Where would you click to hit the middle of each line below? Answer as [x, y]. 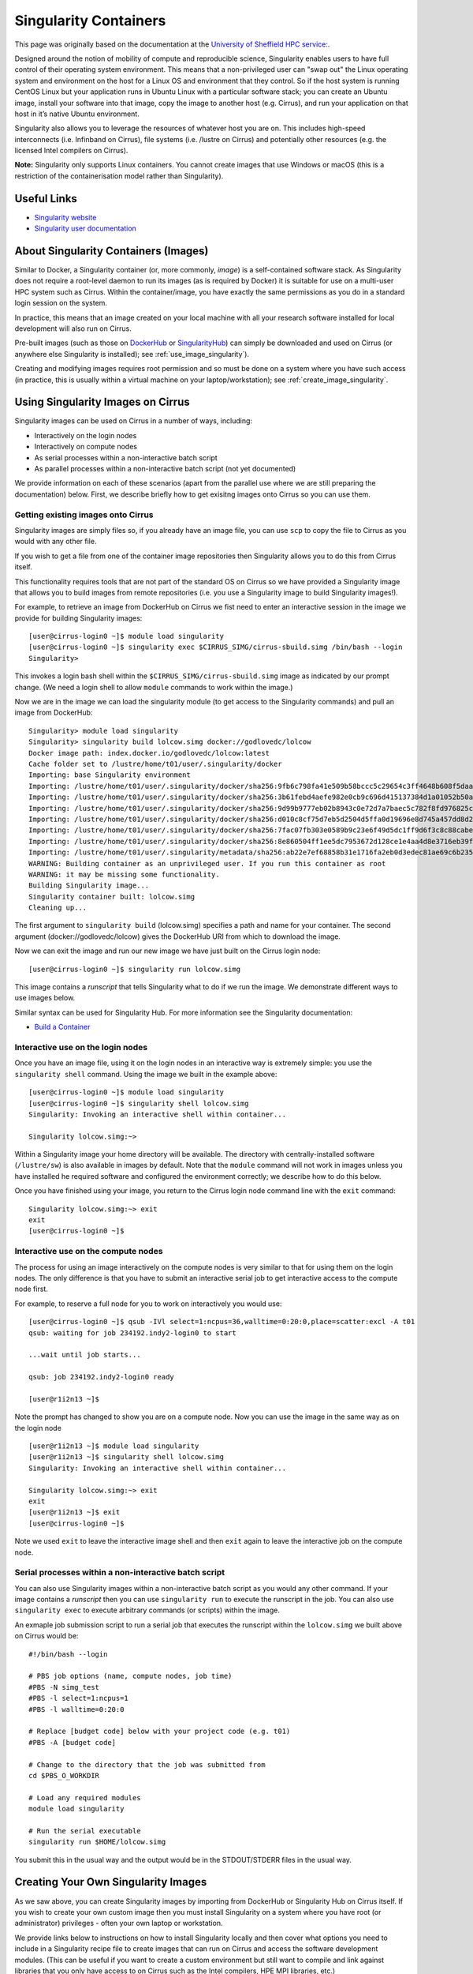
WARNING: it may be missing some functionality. [124, 874]
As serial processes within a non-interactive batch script [126, 457]
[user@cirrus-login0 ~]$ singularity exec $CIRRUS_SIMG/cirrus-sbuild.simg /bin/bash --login [216, 647]
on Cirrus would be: [47, 1636]
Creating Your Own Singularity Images [111, 1882]
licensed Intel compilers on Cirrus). [71, 151]
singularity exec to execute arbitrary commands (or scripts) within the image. [147, 1610]
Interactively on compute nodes [86, 447]
